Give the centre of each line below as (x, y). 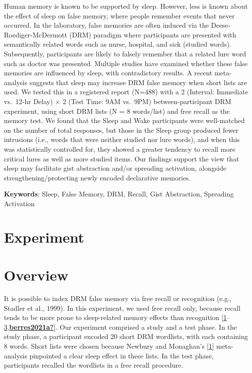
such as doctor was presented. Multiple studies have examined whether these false (126, 63)
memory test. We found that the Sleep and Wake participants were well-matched (124, 120)
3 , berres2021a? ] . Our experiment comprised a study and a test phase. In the (120, 327)
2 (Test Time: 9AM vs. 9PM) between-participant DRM (147, 101)
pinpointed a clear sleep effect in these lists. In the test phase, (122, 355)
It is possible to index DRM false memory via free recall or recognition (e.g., (118, 298)
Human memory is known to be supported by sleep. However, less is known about (126, 6)
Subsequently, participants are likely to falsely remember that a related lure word (125, 53)
